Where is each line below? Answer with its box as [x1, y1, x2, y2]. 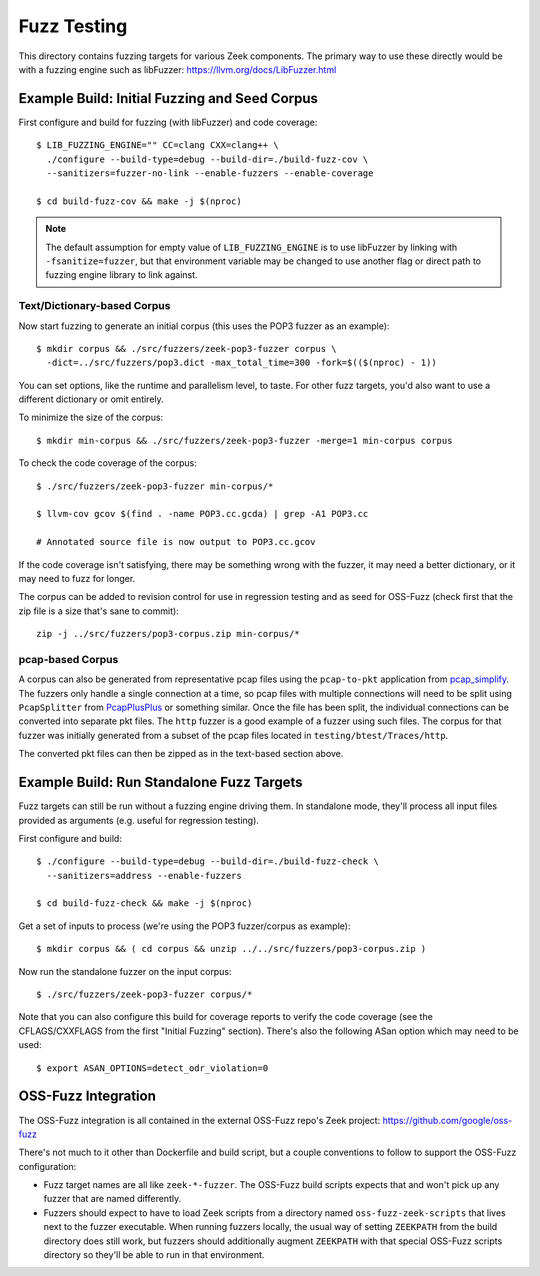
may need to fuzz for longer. [18, 572, 136, 584]
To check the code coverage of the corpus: [18, 457, 197, 469]
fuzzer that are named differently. [43, 1193, 182, 1205]
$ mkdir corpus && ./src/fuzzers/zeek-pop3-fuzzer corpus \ [36, 343, 337, 354]
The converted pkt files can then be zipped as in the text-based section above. [18, 748, 344, 760]
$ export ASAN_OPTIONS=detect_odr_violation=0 [36, 1062, 269, 1074]
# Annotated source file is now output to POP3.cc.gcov [36, 536, 316, 548]
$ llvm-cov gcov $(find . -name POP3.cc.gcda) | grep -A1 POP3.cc [36, 508, 369, 520]
